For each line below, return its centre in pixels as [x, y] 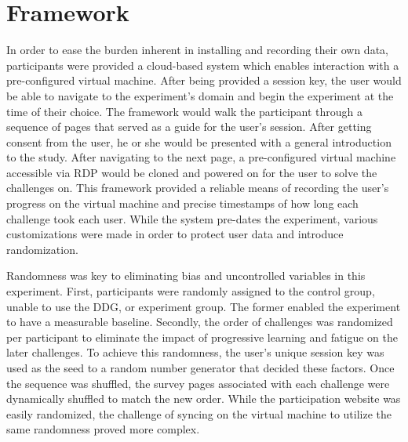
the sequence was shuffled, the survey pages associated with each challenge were [198, 383]
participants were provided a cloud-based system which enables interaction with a [203, 65]
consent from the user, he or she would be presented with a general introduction [199, 141]
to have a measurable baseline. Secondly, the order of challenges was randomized [200, 322]
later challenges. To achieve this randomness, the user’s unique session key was [195, 352]
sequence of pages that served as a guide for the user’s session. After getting [189, 127]
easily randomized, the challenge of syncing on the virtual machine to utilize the [199, 413]
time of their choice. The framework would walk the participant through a [185, 111]
